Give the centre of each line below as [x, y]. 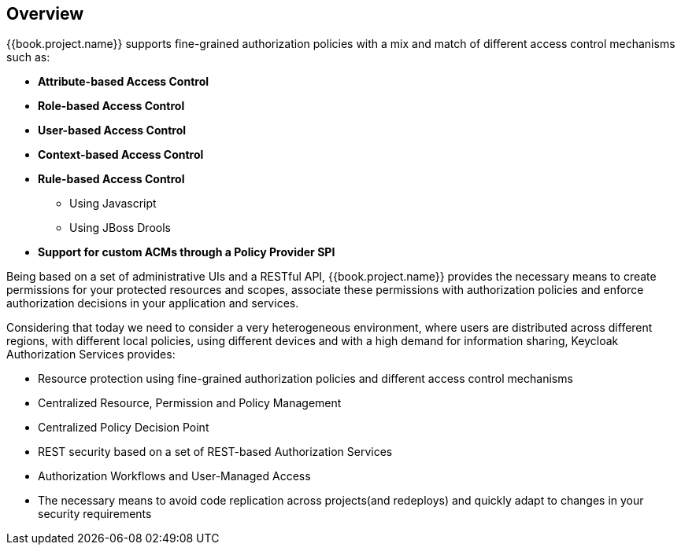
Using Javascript [113, 204]
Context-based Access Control [121, 155]
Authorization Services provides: [91, 354]
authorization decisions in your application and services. [153, 303]
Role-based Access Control [111, 106]
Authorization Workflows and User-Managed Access [174, 476]
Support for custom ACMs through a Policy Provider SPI [187, 252]
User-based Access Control [112, 130]
